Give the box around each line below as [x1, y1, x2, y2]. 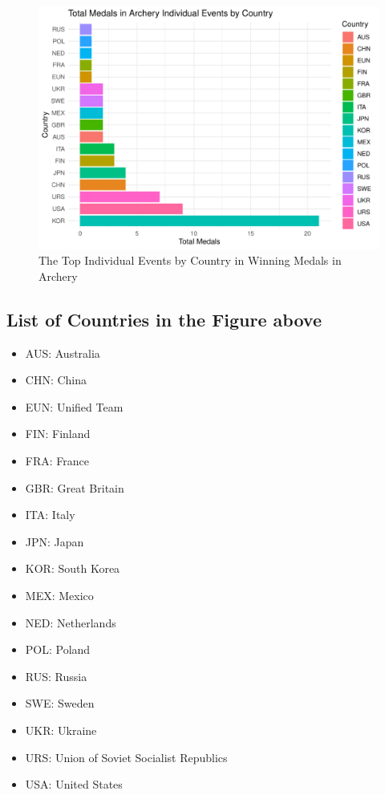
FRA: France [25, 452, 89, 469]
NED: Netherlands [25, 614, 116, 631]
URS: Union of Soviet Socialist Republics [25, 748, 228, 765]
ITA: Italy [25, 506, 75, 523]
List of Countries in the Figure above [6, 306, 322, 331]
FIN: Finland [25, 425, 91, 442]
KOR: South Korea [25, 560, 120, 577]
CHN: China [25, 371, 87, 388]
